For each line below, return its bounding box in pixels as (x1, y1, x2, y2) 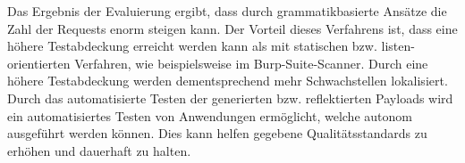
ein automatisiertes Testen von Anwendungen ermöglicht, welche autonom (7, 106, 412, 125)
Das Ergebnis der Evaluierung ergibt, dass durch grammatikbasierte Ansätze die (7, 2, 447, 20)
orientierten (7, 53, 71, 72)
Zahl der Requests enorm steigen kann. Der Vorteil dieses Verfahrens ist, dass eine (7, 19, 458, 37)
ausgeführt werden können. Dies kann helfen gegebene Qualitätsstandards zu (7, 124, 427, 143)
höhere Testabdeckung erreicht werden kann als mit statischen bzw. (7, 37, 377, 55)
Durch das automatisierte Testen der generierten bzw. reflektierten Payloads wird (7, 88, 453, 107)
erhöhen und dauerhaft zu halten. (7, 141, 191, 159)
